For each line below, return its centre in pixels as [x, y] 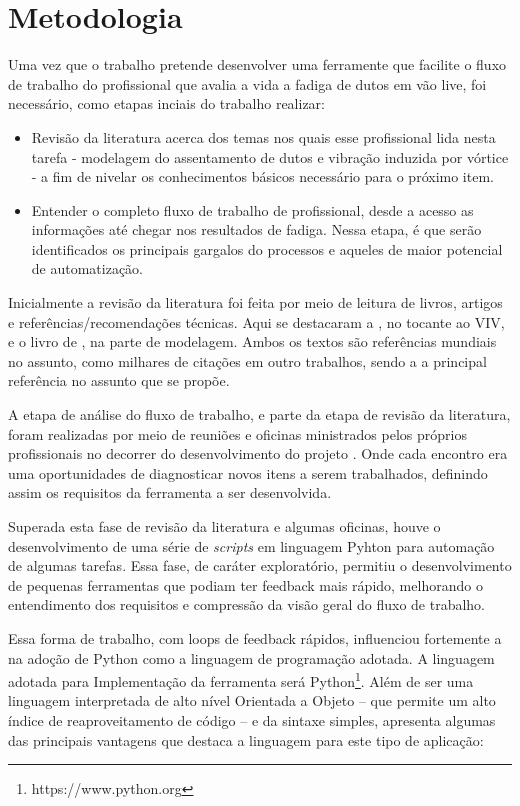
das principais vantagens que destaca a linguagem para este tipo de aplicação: [246, 739]
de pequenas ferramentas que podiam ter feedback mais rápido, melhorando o [245, 584]
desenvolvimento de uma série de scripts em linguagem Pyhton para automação [251, 545]
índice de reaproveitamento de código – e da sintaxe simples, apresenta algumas [252, 720]
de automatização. [87, 268]
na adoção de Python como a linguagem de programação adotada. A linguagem [251, 657]
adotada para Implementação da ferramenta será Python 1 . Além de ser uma [241, 679]
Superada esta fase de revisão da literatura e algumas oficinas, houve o [224, 526]
